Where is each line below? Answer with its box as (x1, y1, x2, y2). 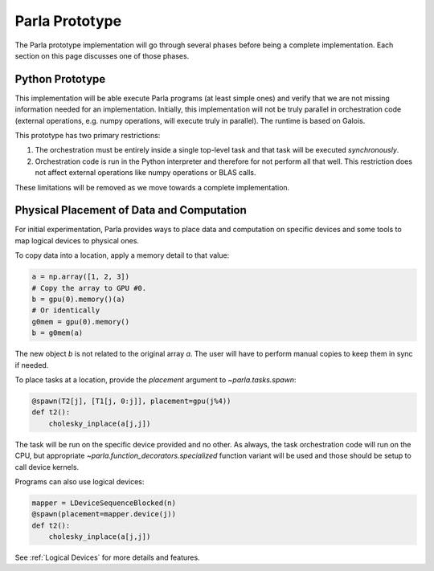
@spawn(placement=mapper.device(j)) (31, 510, 177, 519)
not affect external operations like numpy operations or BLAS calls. (35, 168, 256, 177)
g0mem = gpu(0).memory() (31, 317, 130, 326)
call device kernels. (14, 462, 80, 471)
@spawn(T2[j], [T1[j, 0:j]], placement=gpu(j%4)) (31, 396, 231, 406)
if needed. (14, 360, 49, 369)
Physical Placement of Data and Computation (14, 203, 247, 217)
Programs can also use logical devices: (14, 476, 145, 486)
